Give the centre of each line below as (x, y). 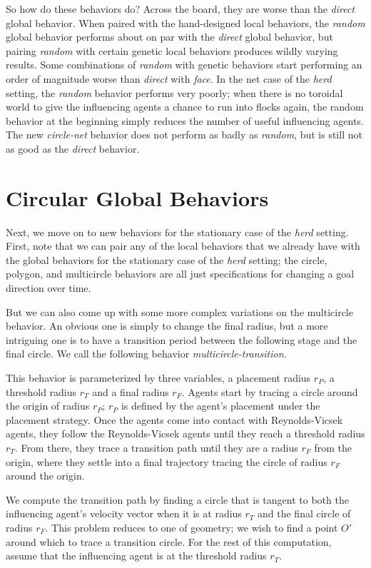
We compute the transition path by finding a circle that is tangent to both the (177, 499)
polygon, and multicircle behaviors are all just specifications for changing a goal (180, 274)
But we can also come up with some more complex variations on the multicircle (179, 311)
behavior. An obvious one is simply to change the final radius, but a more (167, 326)
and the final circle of (304, 513)
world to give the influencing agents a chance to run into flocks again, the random (185, 107)
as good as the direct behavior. (73, 148)
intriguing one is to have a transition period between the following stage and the (182, 339)
